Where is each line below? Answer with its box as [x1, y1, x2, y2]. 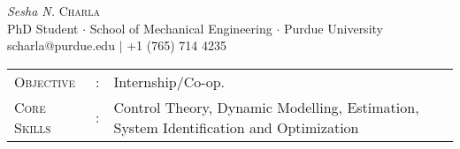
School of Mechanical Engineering [89, 19, 272, 37]
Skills [14, 116, 51, 138]
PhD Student [7, 19, 79, 37]
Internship [113, 71, 177, 92]
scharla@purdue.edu [7, 36, 115, 55]
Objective [14, 71, 75, 92]
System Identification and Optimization [113, 116, 359, 138]
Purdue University [283, 19, 383, 37]
